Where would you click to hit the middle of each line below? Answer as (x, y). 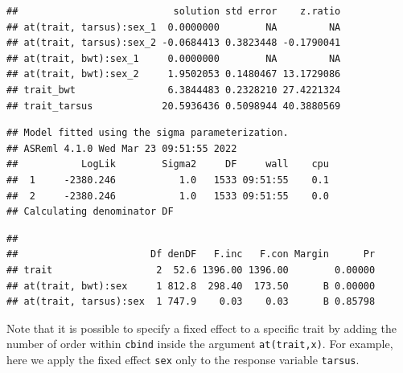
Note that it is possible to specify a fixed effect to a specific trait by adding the (201, 328)
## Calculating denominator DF (90, 212)
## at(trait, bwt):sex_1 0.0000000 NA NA (174, 58)
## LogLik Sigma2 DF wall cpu (168, 164)
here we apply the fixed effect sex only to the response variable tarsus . (183, 359)
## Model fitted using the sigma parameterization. (148, 133)
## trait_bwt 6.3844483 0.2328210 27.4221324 (174, 90)
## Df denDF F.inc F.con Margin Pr (191, 254)
